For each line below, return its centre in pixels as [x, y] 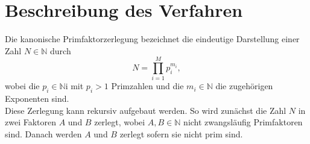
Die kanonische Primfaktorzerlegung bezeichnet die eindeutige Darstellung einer [152, 39]
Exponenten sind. [37, 99]
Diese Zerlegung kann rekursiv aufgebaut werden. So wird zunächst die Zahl [146, 110]
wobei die [22, 86]
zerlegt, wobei [120, 122]
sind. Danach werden [43, 134]
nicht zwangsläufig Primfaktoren [243, 122]
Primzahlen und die [147, 86]
